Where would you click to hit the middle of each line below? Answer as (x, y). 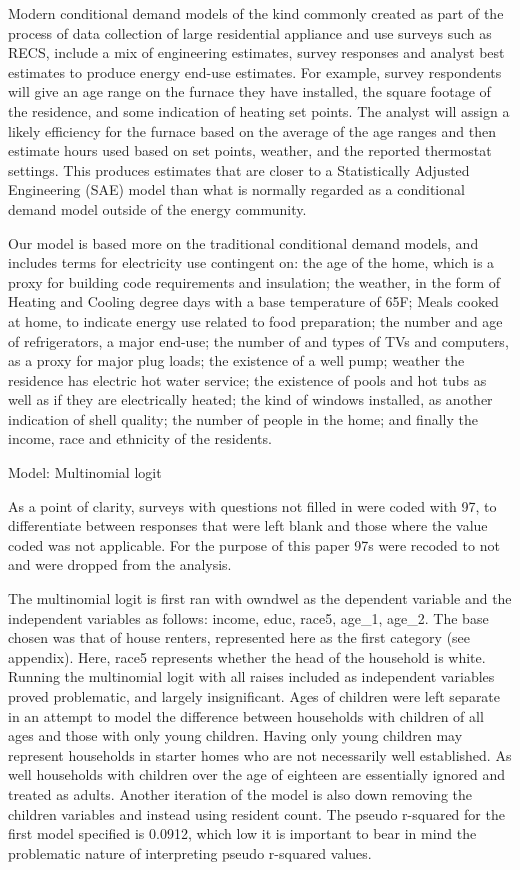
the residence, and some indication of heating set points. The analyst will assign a (259, 110)
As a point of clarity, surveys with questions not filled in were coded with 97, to (252, 505)
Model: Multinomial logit (85, 472)
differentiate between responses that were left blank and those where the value (248, 525)
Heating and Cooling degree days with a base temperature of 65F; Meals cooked (253, 301)
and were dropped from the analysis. (120, 564)
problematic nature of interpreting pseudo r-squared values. (190, 852)
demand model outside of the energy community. (157, 208)
